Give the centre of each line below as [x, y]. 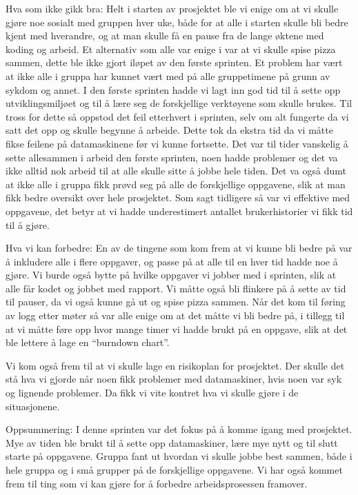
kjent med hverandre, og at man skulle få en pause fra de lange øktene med [165, 36]
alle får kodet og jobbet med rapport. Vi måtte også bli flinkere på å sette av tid [176, 288]
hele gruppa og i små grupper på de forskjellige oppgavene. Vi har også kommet [174, 469]
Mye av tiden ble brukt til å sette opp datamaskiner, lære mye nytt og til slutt [172, 442]
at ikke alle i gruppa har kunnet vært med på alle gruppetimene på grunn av [168, 75]
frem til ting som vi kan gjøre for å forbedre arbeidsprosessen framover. [157, 483]
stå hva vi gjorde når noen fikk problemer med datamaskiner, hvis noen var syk [174, 379]
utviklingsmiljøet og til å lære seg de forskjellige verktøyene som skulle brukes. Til [179, 103]
